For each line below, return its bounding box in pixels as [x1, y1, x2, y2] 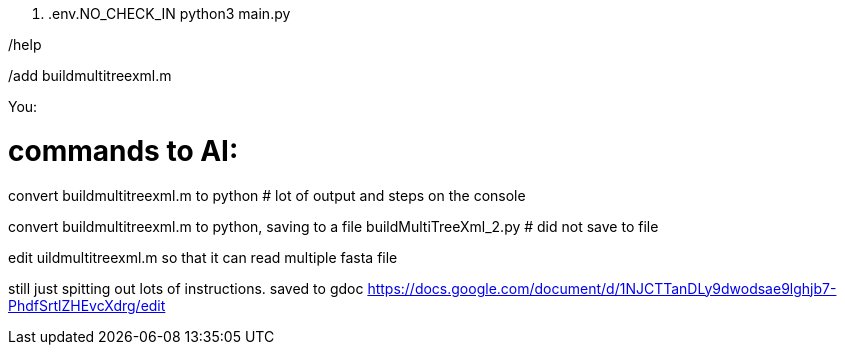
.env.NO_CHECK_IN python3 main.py [48, 5, 291, 22]
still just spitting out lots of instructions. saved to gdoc [8, 279, 364, 297]
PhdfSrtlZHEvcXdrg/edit [8, 296, 166, 314]
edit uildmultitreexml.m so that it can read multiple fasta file [8, 248, 398, 266]
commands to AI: [8, 133, 239, 168]
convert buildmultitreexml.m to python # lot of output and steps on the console [8, 186, 526, 204]
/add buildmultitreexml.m [8, 67, 172, 84]
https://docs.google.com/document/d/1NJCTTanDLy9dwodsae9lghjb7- [367, 279, 837, 297]
